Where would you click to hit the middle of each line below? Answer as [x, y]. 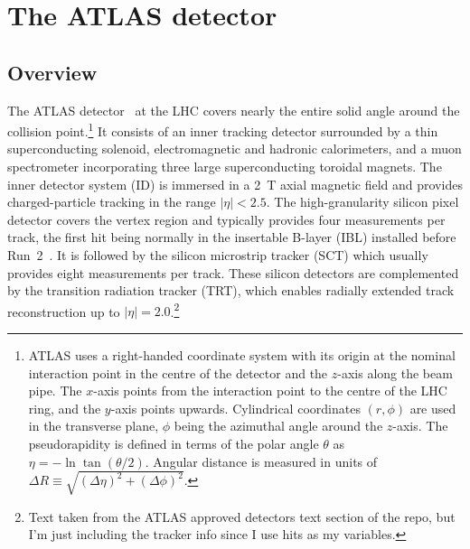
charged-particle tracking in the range [112, 202]
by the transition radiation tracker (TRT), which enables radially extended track [231, 290]
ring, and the [65, 408]
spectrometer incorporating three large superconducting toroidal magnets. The [225, 167]
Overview [52, 72]
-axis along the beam [395, 372]
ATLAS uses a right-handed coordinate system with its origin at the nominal [242, 355]
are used [433, 408]
